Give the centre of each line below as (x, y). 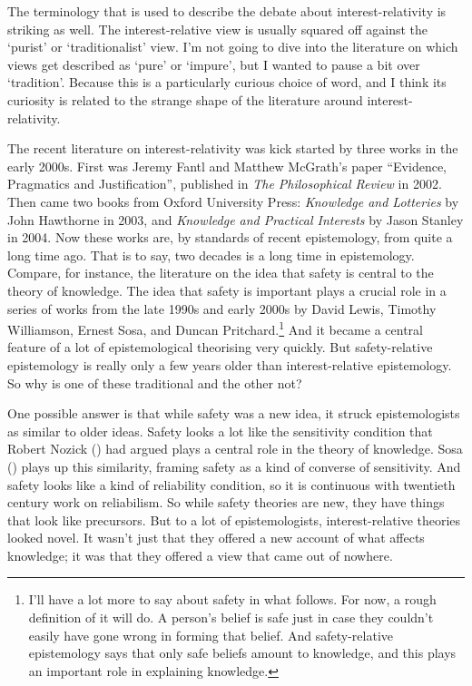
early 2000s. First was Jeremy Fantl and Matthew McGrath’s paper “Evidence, (227, 166)
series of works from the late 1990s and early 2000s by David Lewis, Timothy (222, 308)
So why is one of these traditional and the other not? (155, 382)
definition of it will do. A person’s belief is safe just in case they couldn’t (231, 617)
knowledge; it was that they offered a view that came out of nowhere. (200, 555)
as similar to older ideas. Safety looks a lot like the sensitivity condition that (220, 431)
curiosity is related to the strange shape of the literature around (185, 99)
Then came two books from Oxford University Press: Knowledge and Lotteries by (233, 201)
